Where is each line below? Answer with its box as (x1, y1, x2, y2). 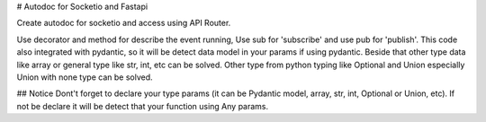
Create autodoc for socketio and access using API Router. (16, 18, 231, 29)
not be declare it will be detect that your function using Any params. (16, 100, 269, 111)
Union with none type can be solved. (16, 72, 153, 83)
